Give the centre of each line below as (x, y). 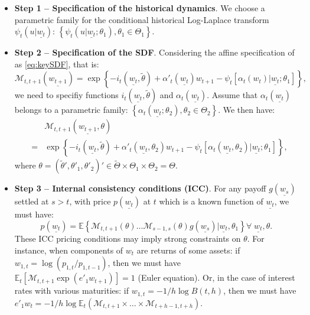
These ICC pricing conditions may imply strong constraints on (128, 238)
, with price (90, 201)
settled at (32, 201)
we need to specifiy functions (66, 95)
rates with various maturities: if (72, 290)
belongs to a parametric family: (71, 110)
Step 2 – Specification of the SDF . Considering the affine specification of (154, 52)
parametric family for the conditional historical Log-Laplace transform (142, 19)
